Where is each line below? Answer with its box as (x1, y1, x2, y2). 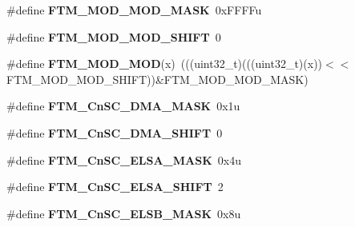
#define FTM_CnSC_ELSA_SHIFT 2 (6, 178, 224, 195)
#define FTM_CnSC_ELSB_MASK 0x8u (6, 205, 241, 221)
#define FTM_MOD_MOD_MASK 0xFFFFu (6, 2, 262, 18)
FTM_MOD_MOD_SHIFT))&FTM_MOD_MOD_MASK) (6, 70, 309, 87)
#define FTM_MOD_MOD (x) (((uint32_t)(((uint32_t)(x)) (6, 55, 323, 72)
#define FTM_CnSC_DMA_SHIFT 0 (6, 124, 223, 141)
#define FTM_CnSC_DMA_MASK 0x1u (6, 98, 240, 114)
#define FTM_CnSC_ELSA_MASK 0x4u (6, 151, 241, 168)
